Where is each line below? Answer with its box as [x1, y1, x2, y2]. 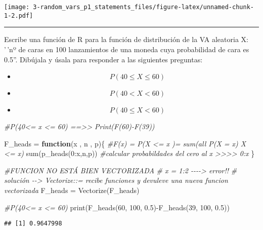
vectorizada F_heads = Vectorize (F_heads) [4, 185, 140, 196]
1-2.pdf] [4, 12, 33, 19]
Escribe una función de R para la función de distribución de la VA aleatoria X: [4, 34, 248, 45]
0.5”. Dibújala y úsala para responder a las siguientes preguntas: [4, 54, 203, 64]
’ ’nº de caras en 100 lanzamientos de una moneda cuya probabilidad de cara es [4, 44, 249, 54]
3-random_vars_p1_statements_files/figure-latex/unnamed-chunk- [33, 4, 254, 11]
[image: [4, 4, 30, 11]
